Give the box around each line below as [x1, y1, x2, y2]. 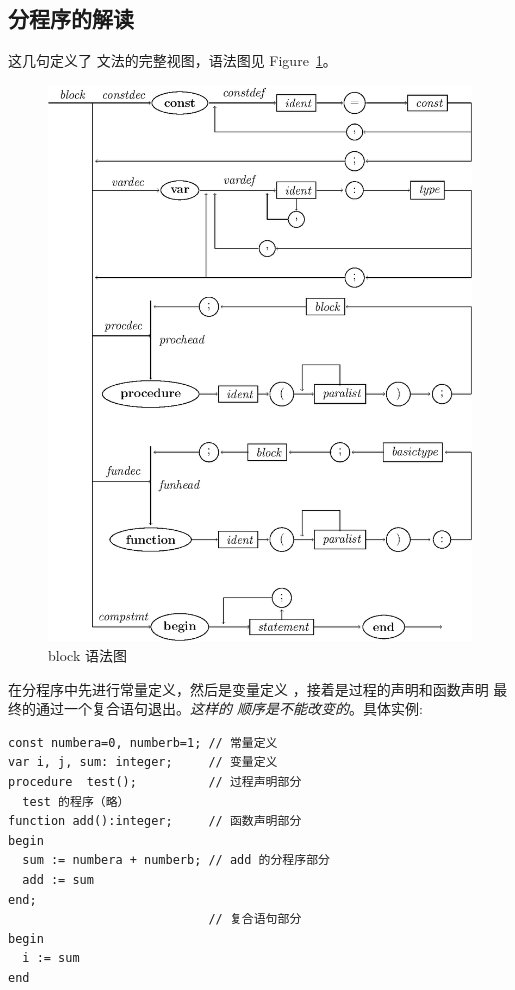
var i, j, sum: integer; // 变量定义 [8, 755, 278, 770]
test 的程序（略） [22, 794, 130, 809]
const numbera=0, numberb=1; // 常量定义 [8, 735, 278, 750]
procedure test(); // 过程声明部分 [8, 774, 302, 789]
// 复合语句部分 [208, 912, 302, 927]
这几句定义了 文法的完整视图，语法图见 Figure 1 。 [8, 50, 337, 71]
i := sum [22, 951, 80, 966]
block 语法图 [48, 645, 127, 666]
